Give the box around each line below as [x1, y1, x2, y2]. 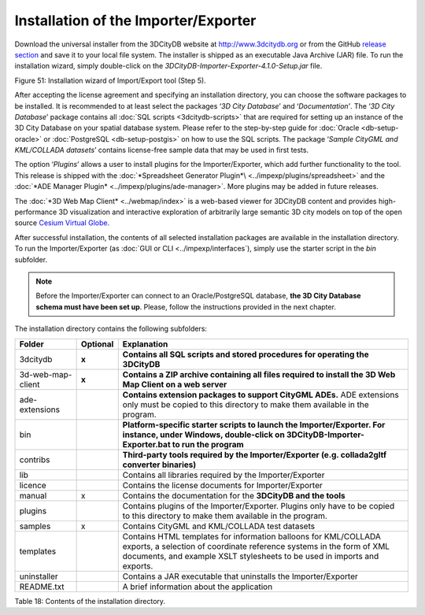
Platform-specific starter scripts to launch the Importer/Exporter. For [122, 419, 386, 430]
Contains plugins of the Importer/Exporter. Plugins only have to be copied [122, 500, 395, 511]
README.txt [19, 581, 65, 592]
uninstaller [19, 571, 58, 582]
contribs [19, 454, 50, 465]
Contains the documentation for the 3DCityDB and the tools [122, 490, 346, 501]
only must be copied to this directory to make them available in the [122, 398, 369, 409]
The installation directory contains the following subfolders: [14, 324, 208, 334]
